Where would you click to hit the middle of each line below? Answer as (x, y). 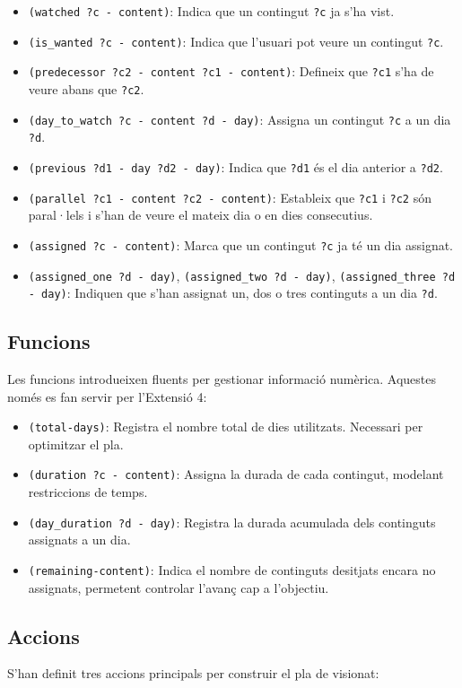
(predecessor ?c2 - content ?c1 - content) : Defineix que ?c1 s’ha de (231, 71)
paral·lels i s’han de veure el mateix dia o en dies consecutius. (200, 215)
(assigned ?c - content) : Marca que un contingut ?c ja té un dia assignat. (240, 244)
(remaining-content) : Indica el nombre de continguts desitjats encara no (232, 569)
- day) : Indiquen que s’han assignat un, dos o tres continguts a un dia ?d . (233, 293)
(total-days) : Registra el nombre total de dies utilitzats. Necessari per (226, 427)
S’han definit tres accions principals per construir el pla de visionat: (193, 673)
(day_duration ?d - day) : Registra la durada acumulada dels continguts (232, 522)
